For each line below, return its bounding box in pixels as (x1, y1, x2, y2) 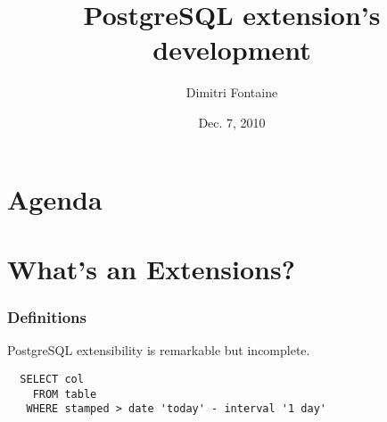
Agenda (7, 180, 103, 217)
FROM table (32, 387, 97, 401)
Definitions (7, 305, 86, 327)
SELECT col (20, 372, 84, 385)
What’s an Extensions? (7, 250, 295, 286)
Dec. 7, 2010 (198, 112, 266, 131)
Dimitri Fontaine (185, 83, 278, 102)
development (152, 31, 311, 68)
